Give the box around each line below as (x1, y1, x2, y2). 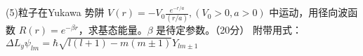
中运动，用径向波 (269, 5, 348, 20)
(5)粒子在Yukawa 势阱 (6, 5, 105, 20)
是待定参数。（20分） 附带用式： (156, 22, 302, 37)
